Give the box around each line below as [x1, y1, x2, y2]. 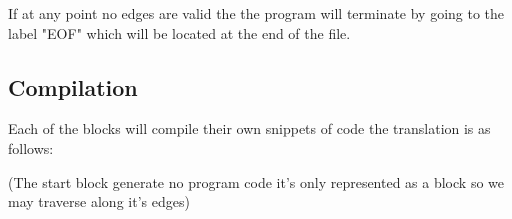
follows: [8, 137, 54, 158]
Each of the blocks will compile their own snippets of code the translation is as [8, 118, 491, 139]
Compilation [8, 71, 138, 102]
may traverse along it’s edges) [8, 191, 190, 212]
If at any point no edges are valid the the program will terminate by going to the [8, 3, 505, 23]
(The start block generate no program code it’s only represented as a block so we [8, 171, 505, 192]
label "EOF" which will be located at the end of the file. [8, 22, 351, 43]
